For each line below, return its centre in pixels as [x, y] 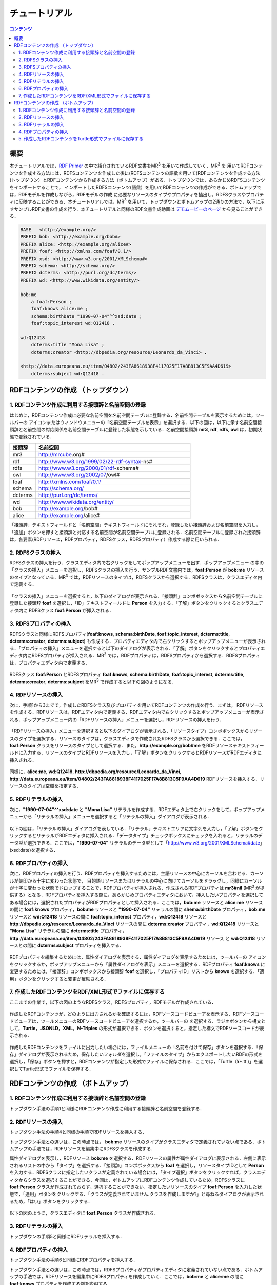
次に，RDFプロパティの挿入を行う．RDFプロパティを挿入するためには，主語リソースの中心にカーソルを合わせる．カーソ [137, 873]
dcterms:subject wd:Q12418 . [68, 373]
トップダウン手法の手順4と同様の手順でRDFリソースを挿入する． [78, 1132]
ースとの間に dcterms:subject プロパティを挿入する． [67, 945]
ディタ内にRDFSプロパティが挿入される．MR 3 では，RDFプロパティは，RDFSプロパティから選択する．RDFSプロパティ [135, 655]
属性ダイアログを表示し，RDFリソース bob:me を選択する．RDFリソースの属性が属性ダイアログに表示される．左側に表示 [138, 1158]
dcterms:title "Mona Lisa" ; [68, 345]
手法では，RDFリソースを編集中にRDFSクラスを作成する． [94, 1149]
